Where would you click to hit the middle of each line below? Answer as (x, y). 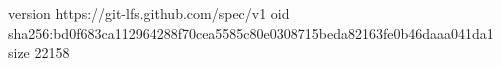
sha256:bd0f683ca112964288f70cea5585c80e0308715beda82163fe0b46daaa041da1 (251, 32)
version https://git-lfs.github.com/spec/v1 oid (149, 13)
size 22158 (39, 52)
